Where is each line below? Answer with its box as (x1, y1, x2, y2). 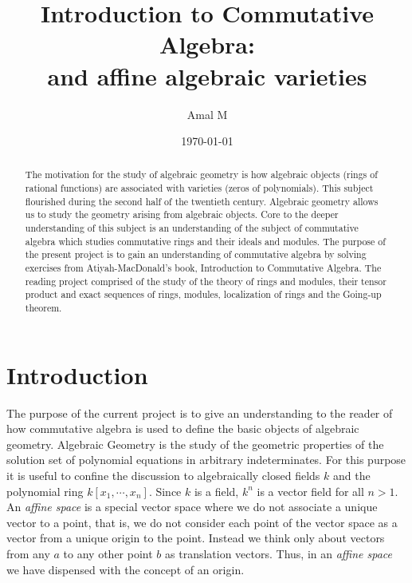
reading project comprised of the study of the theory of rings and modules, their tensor (25, 274, 386, 288)
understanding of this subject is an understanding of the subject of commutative (25, 221, 359, 235)
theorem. (25, 301, 62, 315)
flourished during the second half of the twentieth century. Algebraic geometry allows (25, 194, 379, 208)
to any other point (63, 545, 153, 561)
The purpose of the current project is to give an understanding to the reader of (6, 404, 393, 421)
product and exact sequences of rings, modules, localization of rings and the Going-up (25, 288, 382, 301)
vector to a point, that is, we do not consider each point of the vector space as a (6, 514, 398, 530)
